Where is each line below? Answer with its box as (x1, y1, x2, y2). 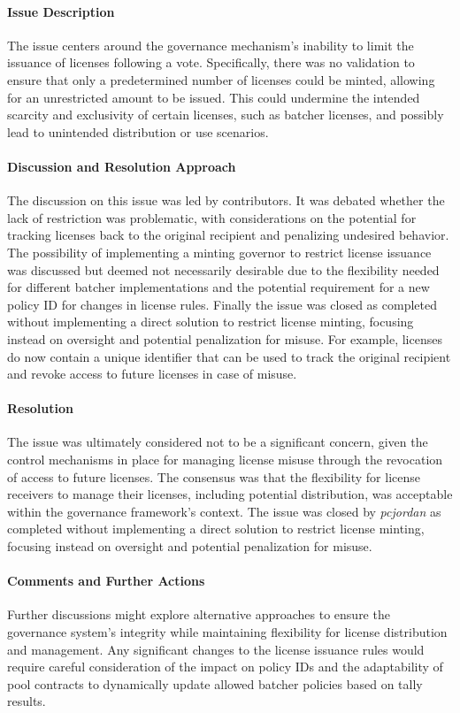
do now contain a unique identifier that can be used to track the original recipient (7, 347, 451, 365)
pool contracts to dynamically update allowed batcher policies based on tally (7, 674, 423, 693)
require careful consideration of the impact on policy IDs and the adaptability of (7, 657, 443, 676)
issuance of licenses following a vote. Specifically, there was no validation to (7, 53, 415, 72)
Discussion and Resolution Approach (7, 157, 236, 175)
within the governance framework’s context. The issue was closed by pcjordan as (7, 502, 441, 520)
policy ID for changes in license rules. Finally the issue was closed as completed (7, 295, 437, 313)
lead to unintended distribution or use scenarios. (7, 122, 269, 141)
